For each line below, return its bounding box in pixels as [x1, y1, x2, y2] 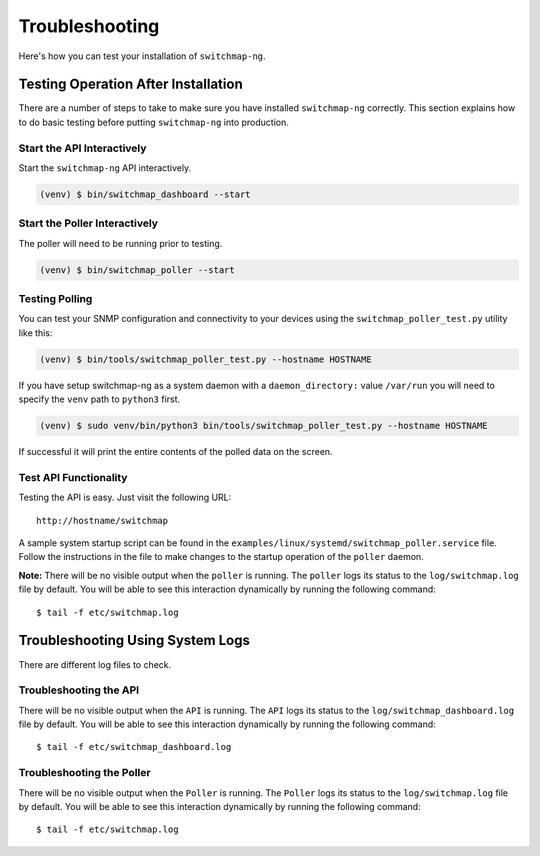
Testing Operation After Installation [18, 76, 244, 93]
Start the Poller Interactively [18, 216, 159, 230]
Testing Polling [18, 292, 93, 306]
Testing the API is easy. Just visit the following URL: [18, 491, 232, 504]
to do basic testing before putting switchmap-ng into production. [18, 116, 290, 128]
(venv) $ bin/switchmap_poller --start [39, 264, 235, 275]
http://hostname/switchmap [36, 515, 169, 526]
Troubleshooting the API [18, 683, 140, 697]
